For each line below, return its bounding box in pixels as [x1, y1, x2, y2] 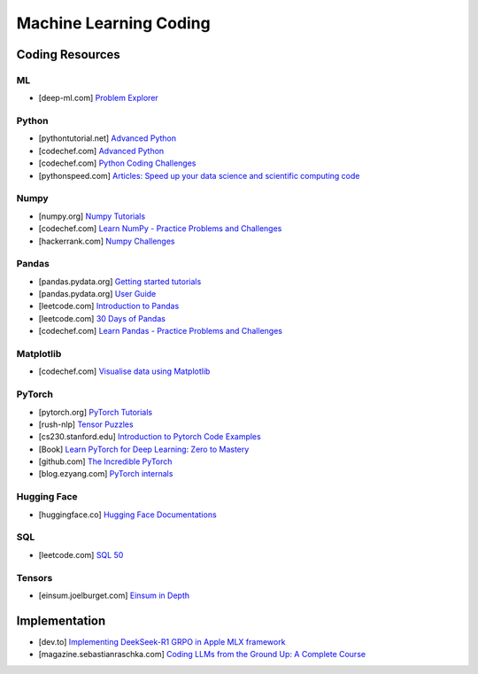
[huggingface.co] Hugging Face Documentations [38, 509, 217, 520]
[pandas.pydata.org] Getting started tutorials [38, 275, 202, 287]
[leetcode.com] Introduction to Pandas [38, 301, 180, 312]
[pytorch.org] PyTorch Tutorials [38, 407, 153, 417]
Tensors [16, 571, 53, 584]
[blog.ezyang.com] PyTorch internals [38, 469, 173, 479]
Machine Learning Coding [16, 13, 212, 33]
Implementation [16, 613, 106, 628]
